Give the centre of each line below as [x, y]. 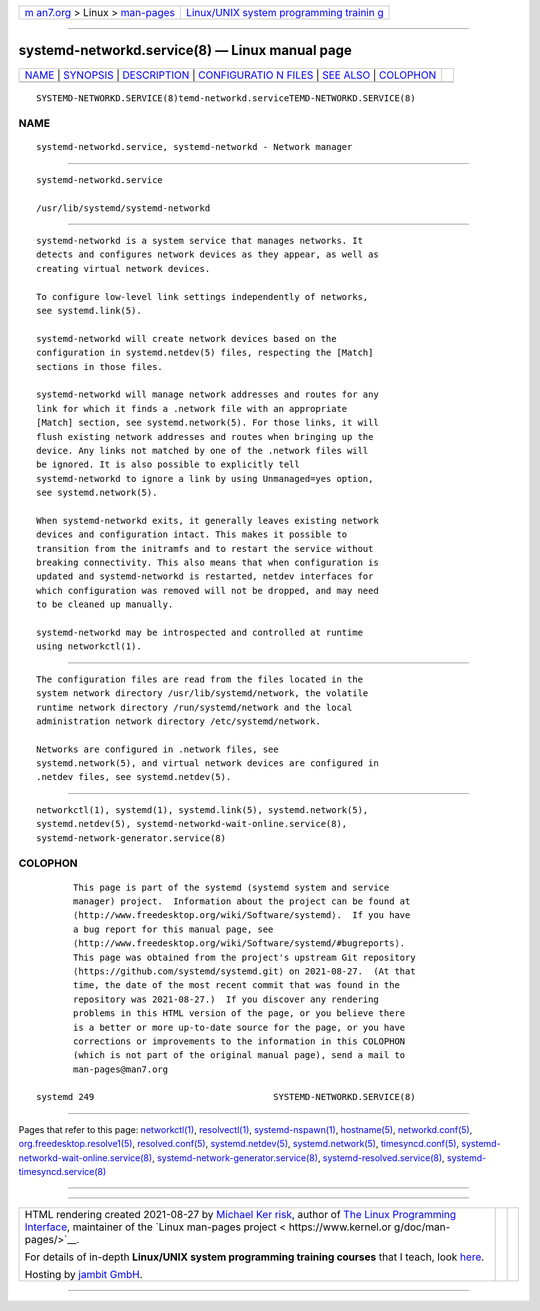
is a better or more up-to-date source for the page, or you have [239, 1027]
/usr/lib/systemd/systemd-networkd [123, 208]
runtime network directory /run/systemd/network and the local [194, 707]
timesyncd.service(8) [62, 1172]
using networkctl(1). [89, 646]
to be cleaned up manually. [105, 604]
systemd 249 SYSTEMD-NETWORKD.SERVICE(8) [226, 1097]
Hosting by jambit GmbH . [84, 1275]
